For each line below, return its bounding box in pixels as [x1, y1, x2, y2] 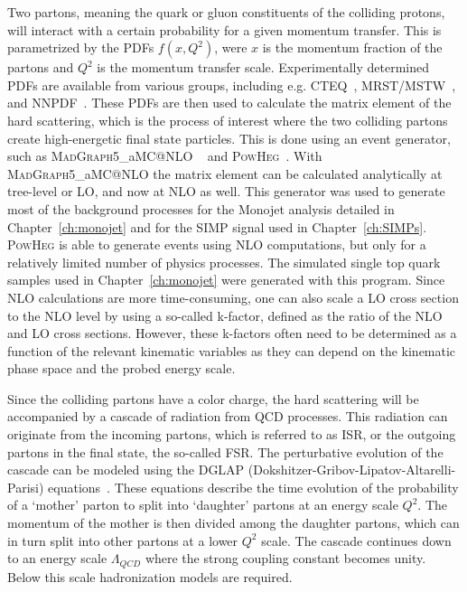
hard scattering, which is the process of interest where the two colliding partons [7, 110, 448, 129]
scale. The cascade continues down [261, 531, 452, 550]
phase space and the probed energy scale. [7, 359, 236, 378]
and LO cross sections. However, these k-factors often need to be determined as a [7, 324, 457, 343]
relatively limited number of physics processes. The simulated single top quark [7, 252, 441, 271]
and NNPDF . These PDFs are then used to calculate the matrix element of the [7, 93, 452, 112]
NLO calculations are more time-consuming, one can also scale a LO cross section [7, 287, 459, 306]
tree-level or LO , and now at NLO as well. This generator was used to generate [7, 182, 445, 201]
